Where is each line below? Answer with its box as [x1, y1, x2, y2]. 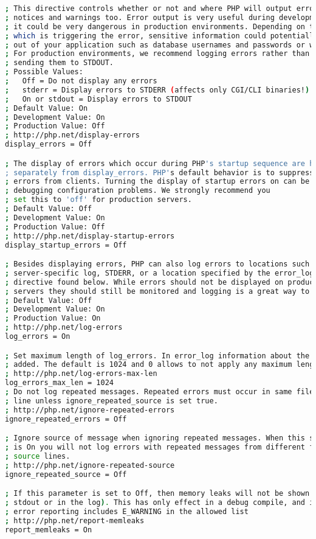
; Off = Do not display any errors [5, 77, 157, 85]
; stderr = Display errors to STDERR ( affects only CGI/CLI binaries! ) [5, 85, 310, 94]
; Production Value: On [5, 314, 101, 323]
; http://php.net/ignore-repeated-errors [5, 405, 175, 414]
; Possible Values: [5, 68, 83, 77]
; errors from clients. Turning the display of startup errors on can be [5, 177, 310, 186]
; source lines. [5, 452, 70, 461]
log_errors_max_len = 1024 [5, 378, 114, 388]
